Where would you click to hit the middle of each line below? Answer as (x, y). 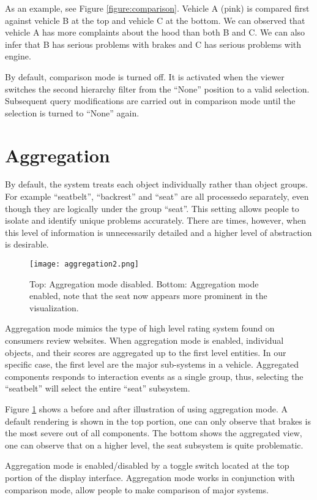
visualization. (54, 307)
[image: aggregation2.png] (84, 264)
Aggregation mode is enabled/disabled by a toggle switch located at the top (147, 465)
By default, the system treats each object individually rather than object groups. (156, 184)
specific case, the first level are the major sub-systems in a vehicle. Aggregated (152, 364)
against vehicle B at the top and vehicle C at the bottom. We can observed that (155, 20)
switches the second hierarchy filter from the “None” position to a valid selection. (157, 89)
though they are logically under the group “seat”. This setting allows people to (152, 208)
